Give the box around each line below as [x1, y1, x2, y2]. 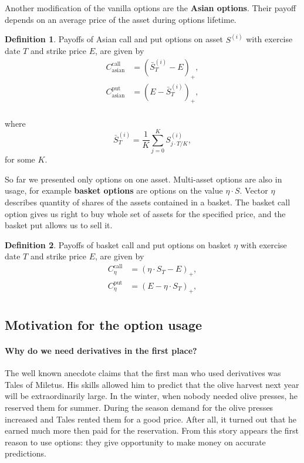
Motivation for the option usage [5, 316, 202, 334]
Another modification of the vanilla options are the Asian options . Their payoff [5, 2, 296, 13]
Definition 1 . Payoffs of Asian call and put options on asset [5, 33, 223, 45]
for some [5, 153, 35, 165]
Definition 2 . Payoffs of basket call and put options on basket [5, 238, 231, 251]
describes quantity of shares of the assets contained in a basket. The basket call [5, 196, 291, 208]
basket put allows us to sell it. [5, 219, 113, 231]
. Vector [239, 184, 268, 197]
